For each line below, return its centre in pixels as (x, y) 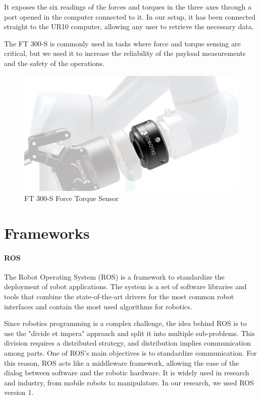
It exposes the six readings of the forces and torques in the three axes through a (128, 7)
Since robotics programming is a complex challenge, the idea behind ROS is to (125, 323)
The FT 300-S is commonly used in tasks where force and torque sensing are (122, 43)
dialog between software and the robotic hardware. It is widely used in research (127, 373)
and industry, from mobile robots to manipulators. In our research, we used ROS (129, 382)
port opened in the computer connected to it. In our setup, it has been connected (130, 16)
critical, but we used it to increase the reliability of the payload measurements (125, 53)
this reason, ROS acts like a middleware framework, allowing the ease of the (122, 362)
